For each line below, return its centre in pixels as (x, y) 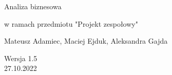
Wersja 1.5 (21, 58)
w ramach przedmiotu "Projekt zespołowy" (71, 23)
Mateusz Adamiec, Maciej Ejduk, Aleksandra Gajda (86, 41)
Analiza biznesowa (33, 6)
